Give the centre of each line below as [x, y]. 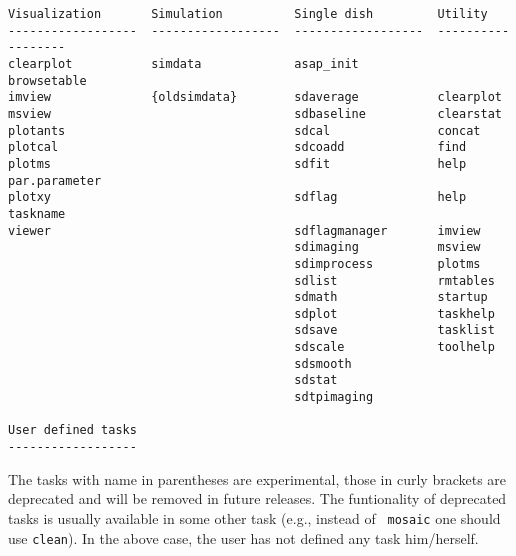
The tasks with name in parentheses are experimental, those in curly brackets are [257, 478]
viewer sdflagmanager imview [244, 230]
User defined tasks [72, 430]
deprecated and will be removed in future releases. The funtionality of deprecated [257, 498]
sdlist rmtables [394, 280]
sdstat [316, 380]
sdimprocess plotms [387, 263]
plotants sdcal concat [244, 130]
